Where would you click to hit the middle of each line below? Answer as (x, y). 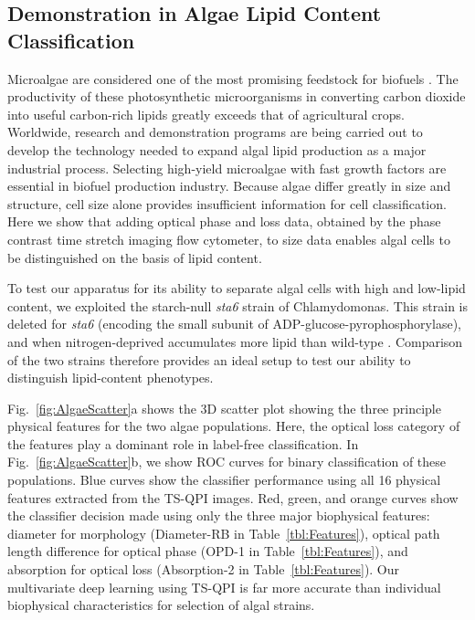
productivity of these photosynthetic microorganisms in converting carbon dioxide (237, 96)
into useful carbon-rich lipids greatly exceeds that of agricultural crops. (206, 114)
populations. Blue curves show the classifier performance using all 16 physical (224, 480)
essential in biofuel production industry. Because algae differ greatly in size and (229, 186)
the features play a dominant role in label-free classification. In (183, 443)
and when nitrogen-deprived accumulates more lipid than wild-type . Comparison (235, 341)
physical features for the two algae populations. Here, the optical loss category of (234, 426)
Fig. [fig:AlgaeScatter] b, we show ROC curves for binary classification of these (227, 462)
